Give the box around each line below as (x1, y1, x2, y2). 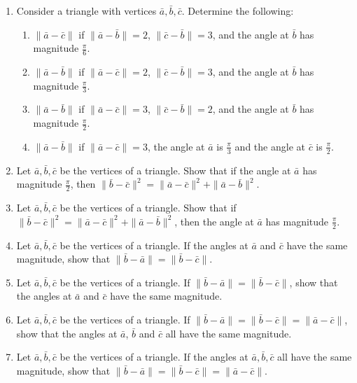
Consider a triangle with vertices (16, 4, 157, 18)
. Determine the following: (181, 4, 294, 18)
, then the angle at (174, 214, 254, 228)
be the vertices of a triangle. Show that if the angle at (59, 162, 291, 177)
